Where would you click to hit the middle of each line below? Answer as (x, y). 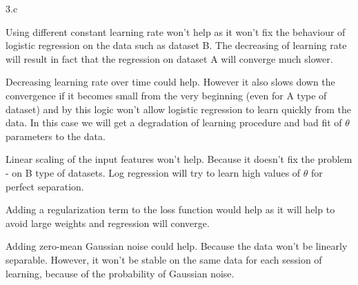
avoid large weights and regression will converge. (108, 223)
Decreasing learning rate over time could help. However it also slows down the (170, 82)
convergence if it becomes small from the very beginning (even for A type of (166, 95)
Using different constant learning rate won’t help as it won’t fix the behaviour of (176, 31)
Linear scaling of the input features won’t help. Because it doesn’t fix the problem (179, 159)
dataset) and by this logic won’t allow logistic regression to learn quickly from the (179, 109)
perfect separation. (45, 186)
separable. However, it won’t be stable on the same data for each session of (164, 259)
